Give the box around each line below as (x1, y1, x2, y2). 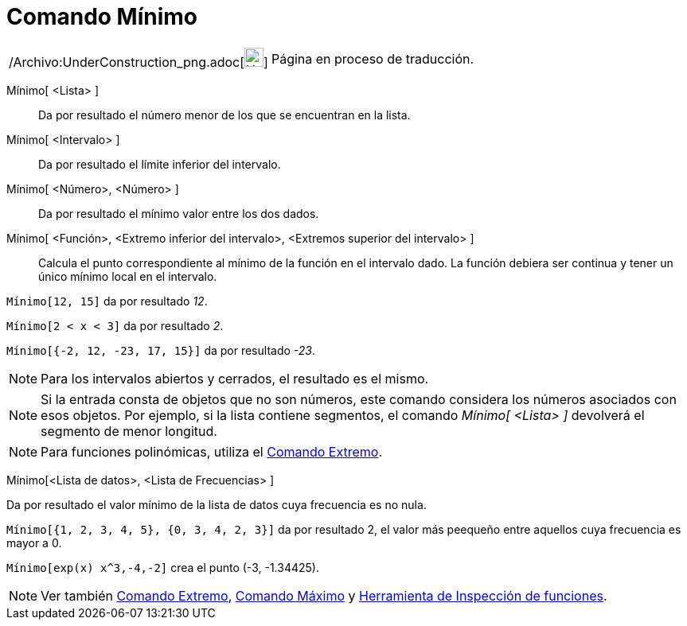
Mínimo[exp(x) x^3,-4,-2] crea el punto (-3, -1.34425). (6, 560, 319, 574)
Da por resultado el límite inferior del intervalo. (38, 157, 281, 171)
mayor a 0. (6, 535, 62, 550)
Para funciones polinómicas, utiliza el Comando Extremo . (41, 443, 383, 460)
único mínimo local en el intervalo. (38, 269, 217, 283)
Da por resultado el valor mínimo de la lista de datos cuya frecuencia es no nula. (6, 497, 427, 511)
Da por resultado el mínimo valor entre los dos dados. (38, 206, 319, 220)
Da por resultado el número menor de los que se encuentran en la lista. (38, 107, 411, 122)
